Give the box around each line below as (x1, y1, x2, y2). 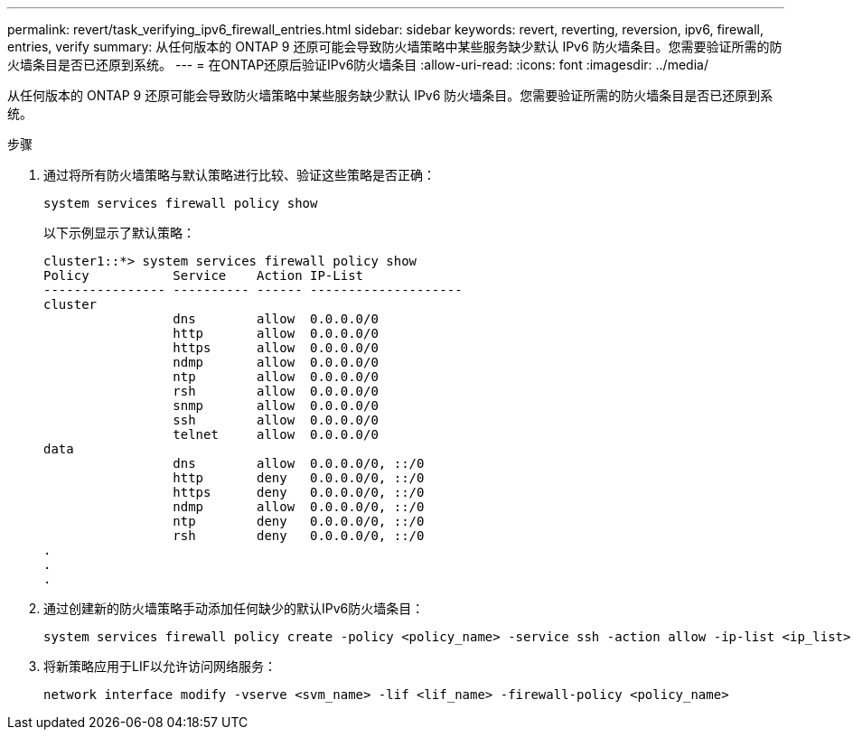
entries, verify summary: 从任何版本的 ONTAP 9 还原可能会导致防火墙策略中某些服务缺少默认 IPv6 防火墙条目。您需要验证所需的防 (7, 39, 783, 54)
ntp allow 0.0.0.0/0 (173, 369, 379, 384)
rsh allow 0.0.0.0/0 (173, 384, 379, 398)
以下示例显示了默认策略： (43, 225, 195, 240)
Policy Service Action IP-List (43, 268, 364, 283)
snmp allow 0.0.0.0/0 (173, 398, 379, 413)
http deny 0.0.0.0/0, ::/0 (173, 471, 425, 485)
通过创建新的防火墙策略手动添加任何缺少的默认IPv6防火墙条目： (43, 601, 425, 616)
